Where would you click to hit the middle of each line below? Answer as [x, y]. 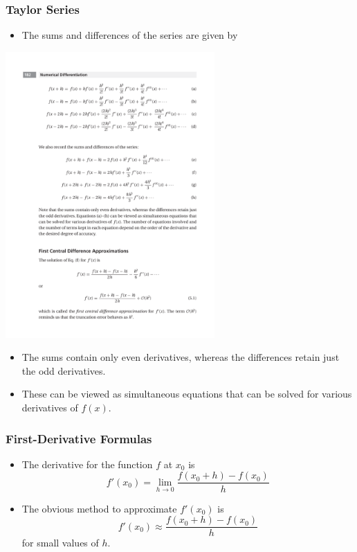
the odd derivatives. [64, 370]
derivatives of [50, 408]
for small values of [60, 543]
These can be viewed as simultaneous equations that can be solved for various [187, 394]
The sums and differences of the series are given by [130, 35]
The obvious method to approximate [99, 508]
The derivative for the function [87, 464]
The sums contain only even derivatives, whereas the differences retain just [181, 357]
